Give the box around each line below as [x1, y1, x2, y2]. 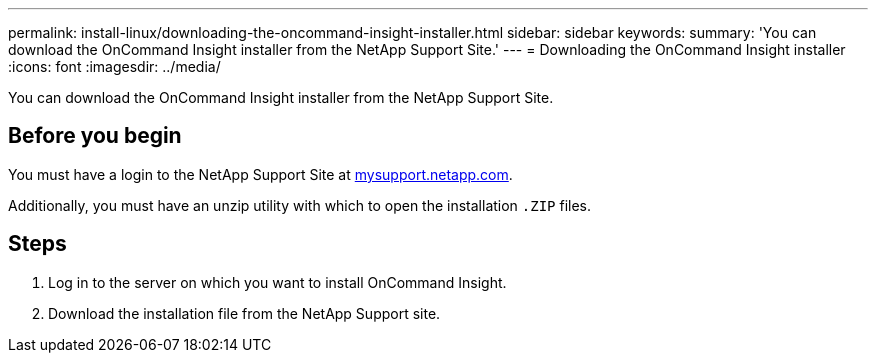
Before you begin [8, 123, 182, 149]
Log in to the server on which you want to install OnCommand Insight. [48, 273, 507, 291]
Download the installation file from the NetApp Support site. [48, 304, 441, 322]
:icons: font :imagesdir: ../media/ [8, 58, 221, 75]
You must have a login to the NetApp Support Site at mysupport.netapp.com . [8, 165, 513, 183]
